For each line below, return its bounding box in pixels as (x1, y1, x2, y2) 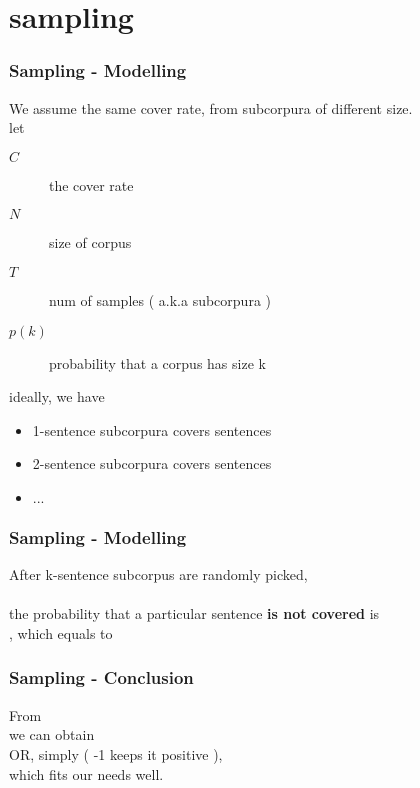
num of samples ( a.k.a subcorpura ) (49, 289, 271, 310)
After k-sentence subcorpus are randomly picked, (9, 564, 308, 585)
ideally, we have (9, 386, 105, 407)
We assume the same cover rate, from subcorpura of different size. (9, 97, 413, 118)
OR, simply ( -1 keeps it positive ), (9, 743, 223, 764)
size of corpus (49, 232, 132, 253)
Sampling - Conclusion (9, 665, 194, 690)
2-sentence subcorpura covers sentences (32, 453, 272, 474)
